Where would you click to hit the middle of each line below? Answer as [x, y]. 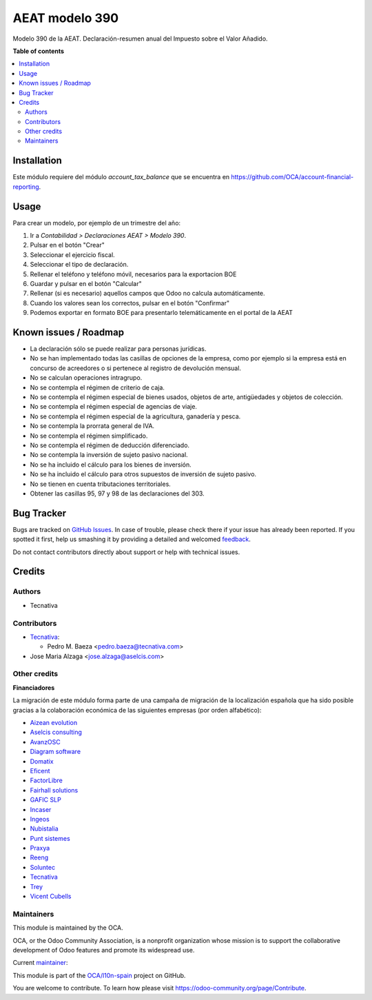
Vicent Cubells [51, 897]
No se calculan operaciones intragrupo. [86, 378]
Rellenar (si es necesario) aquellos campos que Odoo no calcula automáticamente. [147, 294]
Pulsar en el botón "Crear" [67, 245]
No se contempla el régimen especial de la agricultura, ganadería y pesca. [135, 416]
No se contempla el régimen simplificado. [89, 436]
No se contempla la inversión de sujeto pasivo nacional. [109, 455]
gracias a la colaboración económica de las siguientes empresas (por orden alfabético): [137, 710]
